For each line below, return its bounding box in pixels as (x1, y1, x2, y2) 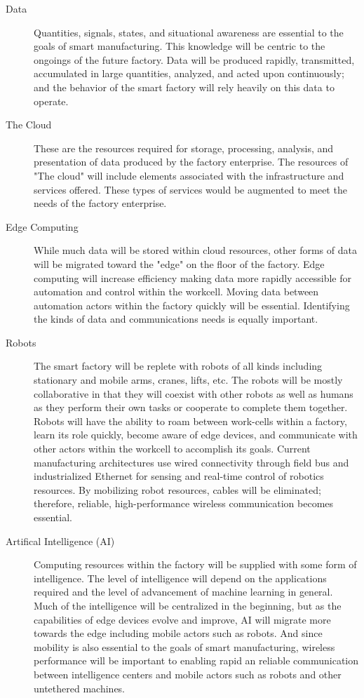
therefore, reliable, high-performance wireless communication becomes (34, 496, 334, 511)
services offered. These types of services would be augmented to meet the (34, 182, 347, 196)
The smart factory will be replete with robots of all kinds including (34, 358, 323, 373)
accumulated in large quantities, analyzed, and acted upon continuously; (34, 66, 344, 81)
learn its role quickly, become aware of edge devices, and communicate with (34, 427, 358, 442)
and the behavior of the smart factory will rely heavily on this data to (34, 79, 335, 94)
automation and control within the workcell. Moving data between (34, 284, 319, 299)
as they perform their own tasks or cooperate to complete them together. (34, 400, 348, 415)
